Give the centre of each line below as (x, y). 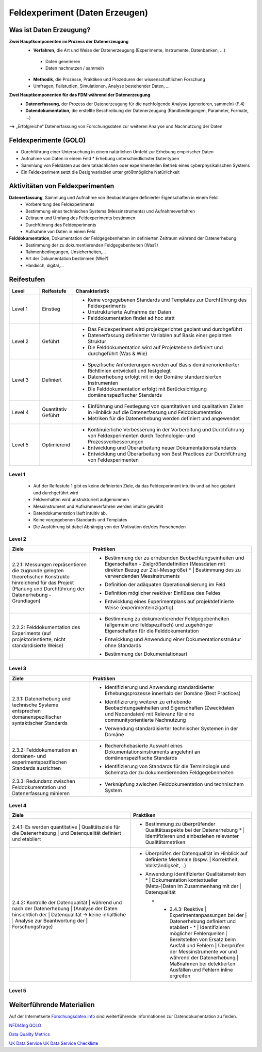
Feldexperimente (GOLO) (47, 140)
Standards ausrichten (36, 768)
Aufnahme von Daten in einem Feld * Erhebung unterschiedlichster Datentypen (100, 159)
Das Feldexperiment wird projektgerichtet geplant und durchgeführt (165, 329)
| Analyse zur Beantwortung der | (50, 921)
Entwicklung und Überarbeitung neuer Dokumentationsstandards (162, 448)
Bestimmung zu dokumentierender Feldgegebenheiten (167, 618)
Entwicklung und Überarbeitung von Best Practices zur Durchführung (167, 453)
